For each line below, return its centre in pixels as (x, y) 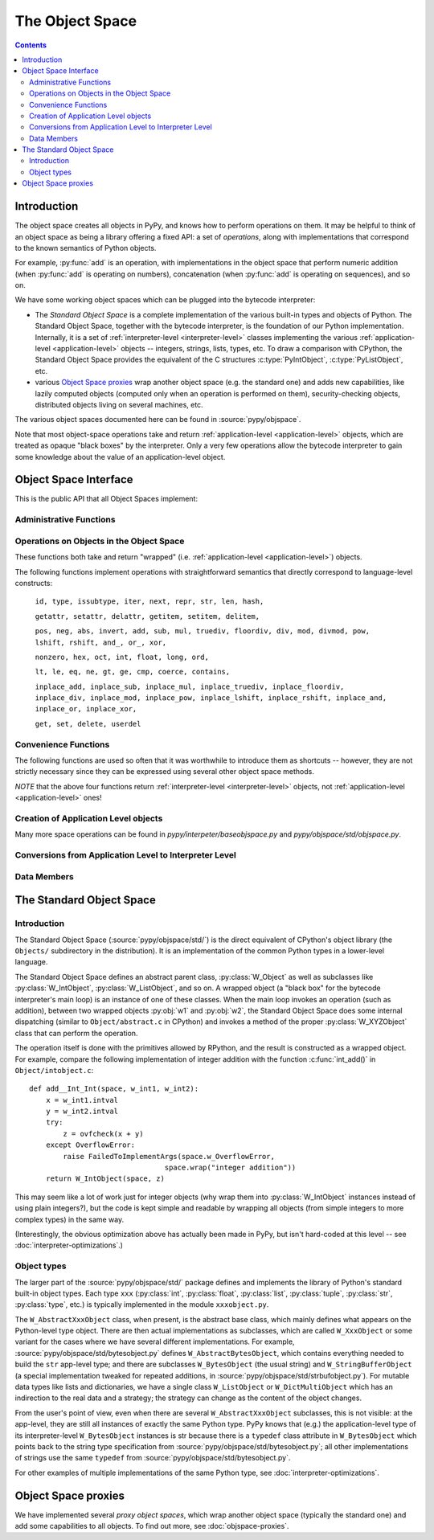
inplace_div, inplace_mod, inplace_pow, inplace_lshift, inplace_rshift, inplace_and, (211, 698)
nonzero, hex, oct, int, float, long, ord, (122, 657)
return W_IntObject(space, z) (105, 1179)
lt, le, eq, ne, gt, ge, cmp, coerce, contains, (133, 672)
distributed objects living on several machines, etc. (119, 405)
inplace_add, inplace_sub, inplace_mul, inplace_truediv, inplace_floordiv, (190, 686)
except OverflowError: (90, 1145)
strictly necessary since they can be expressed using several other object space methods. (165, 772)
